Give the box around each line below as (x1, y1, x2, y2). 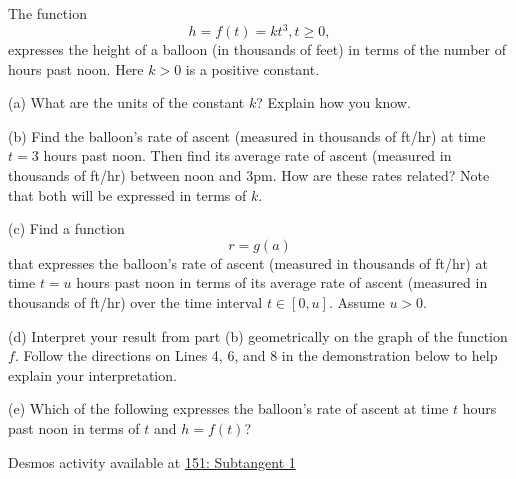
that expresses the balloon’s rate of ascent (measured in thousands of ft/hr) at (8, 252, 488, 273)
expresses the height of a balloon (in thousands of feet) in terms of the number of (8, 39, 506, 60)
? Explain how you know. (256, 92, 411, 113)
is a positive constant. (185, 58, 320, 79)
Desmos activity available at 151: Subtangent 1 (8, 451, 296, 472)
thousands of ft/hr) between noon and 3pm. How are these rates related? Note (8, 165, 490, 186)
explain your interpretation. (8, 364, 177, 385)
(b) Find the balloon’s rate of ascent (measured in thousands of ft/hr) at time (8, 125, 486, 146)
